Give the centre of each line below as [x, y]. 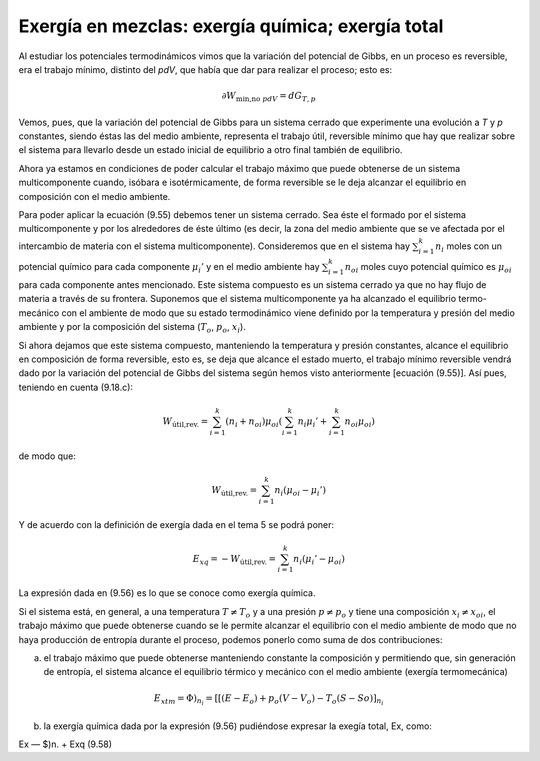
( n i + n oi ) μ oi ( [254, 422]
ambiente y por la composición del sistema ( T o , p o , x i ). [132, 328]
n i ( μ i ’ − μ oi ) [319, 560]
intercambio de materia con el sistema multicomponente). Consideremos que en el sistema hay [214, 246]
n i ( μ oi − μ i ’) [300, 491]
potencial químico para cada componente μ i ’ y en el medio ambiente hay [169, 268]
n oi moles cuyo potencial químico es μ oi [428, 268]
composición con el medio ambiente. [94, 196]
